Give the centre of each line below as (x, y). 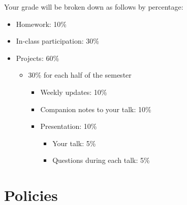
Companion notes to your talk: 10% (96, 109)
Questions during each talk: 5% (101, 160)
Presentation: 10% (69, 126)
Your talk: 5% (74, 143)
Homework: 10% (41, 24)
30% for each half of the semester (80, 75)
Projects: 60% (38, 58)
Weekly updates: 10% (74, 92)
